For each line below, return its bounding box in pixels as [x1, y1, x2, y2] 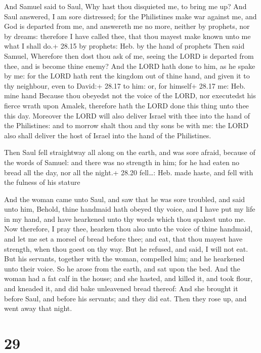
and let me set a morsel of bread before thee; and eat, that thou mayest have [4, 233, 243, 244]
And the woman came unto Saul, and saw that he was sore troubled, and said [4, 193, 245, 204]
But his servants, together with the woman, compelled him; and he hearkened [4, 253, 245, 264]
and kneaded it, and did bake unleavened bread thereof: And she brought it [4, 283, 238, 294]
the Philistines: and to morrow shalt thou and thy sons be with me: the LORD [4, 120, 249, 131]
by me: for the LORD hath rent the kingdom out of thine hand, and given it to [4, 70, 250, 81]
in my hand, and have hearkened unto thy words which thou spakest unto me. [4, 213, 246, 224]
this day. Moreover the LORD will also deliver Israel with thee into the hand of [4, 110, 250, 121]
